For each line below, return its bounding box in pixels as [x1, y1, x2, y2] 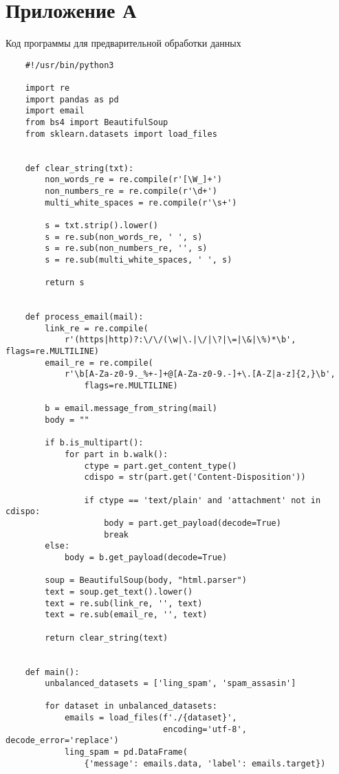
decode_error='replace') [6, 736, 119, 746]
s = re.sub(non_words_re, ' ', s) [45, 232, 203, 242]
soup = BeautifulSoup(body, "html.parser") [45, 575, 247, 586]
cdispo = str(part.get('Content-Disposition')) [84, 472, 306, 483]
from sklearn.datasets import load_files [25, 129, 217, 139]
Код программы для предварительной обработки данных [6, 36, 241, 50]
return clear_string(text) [45, 632, 168, 643]
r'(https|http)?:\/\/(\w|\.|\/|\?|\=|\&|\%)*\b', [64, 335, 296, 345]
